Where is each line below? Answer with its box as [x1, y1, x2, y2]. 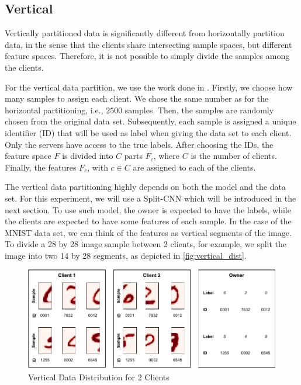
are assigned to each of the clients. [133, 161, 256, 173]
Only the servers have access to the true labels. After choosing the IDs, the [5, 138, 274, 150]
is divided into [62, 150, 113, 162]
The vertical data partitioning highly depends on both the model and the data [5, 181, 286, 193]
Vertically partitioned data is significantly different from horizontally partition [5, 27, 285, 39]
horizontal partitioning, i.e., [5, 103, 103, 116]
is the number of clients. [191, 150, 277, 162]
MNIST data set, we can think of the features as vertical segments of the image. [5, 226, 292, 238]
